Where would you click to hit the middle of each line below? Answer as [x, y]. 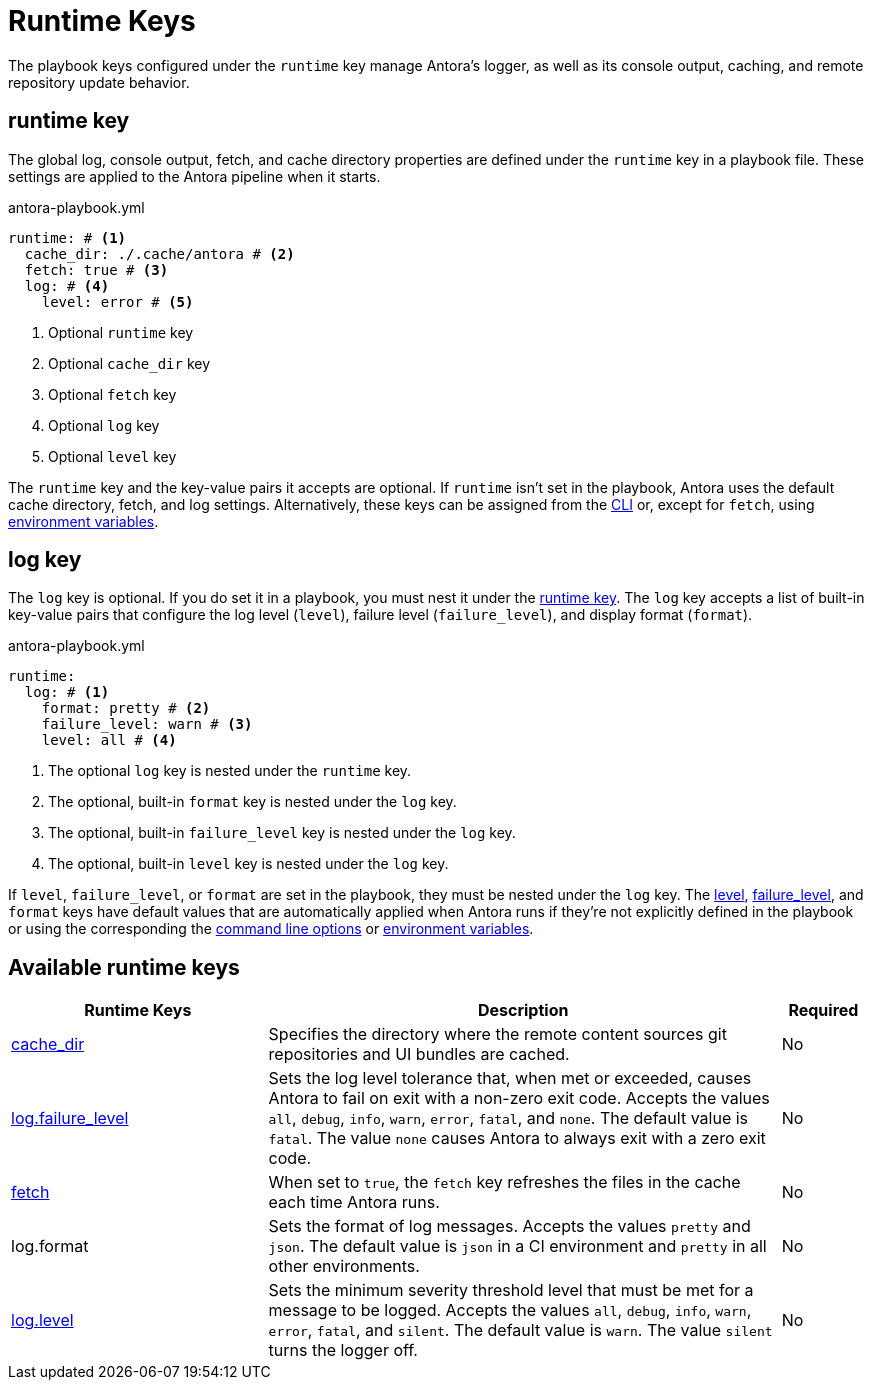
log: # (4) [67, 285]
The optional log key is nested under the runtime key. [230, 771]
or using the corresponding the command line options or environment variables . [271, 929]
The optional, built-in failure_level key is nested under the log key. [282, 833]
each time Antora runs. [354, 1202]
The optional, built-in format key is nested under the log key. [252, 802]
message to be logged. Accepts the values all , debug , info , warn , [510, 1310]
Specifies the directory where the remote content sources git [497, 1034]
